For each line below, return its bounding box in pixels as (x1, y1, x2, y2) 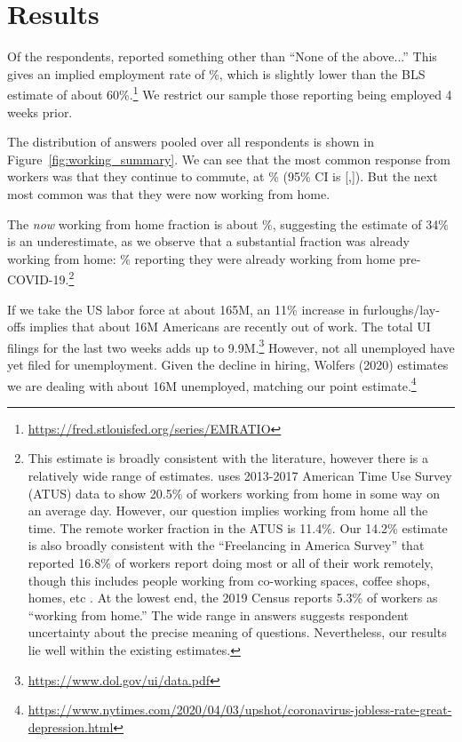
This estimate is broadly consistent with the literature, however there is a (28, 449, 428, 467)
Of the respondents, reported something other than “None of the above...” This (7, 47, 437, 66)
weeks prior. (7, 102, 73, 121)
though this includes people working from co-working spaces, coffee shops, (28, 570, 430, 589)
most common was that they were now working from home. (7, 184, 331, 203)
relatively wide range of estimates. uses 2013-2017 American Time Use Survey (28, 467, 452, 485)
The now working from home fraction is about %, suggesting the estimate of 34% (7, 214, 449, 233)
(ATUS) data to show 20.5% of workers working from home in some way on (28, 483, 440, 502)
